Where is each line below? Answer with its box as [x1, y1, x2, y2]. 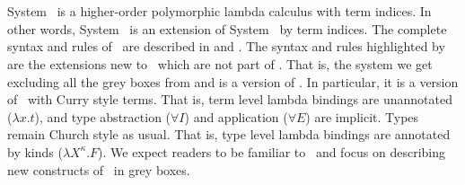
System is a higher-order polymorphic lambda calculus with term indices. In [7, 2, 432, 21]
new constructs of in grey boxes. [7, 160, 190, 179]
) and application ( [184, 107, 288, 126]
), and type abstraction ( [34, 107, 171, 126]
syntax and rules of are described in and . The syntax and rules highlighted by [7, 37, 445, 56]
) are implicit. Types [305, 107, 419, 126]
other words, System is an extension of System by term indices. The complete [7, 19, 447, 38]
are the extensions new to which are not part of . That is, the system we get [7, 54, 433, 73]
